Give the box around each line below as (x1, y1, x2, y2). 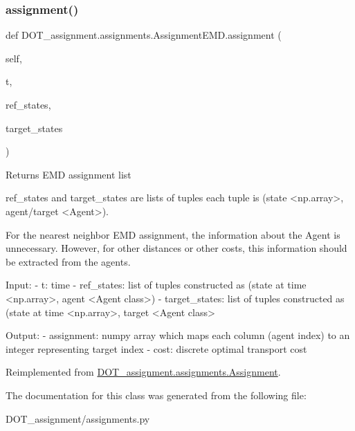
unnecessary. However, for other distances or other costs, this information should (6, 241, 347, 255)
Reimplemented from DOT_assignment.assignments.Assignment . (6, 365, 281, 379)
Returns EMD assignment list (6, 167, 131, 181)
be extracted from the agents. (6, 254, 131, 268)
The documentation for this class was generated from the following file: (6, 387, 307, 402)
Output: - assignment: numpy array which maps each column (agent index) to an (6, 328, 350, 342)
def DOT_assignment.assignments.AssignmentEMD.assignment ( (6, 28, 282, 42)
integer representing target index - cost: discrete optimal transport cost (6, 341, 307, 356)
